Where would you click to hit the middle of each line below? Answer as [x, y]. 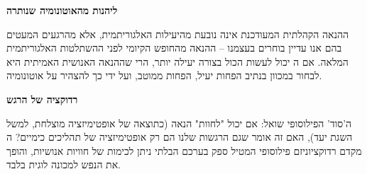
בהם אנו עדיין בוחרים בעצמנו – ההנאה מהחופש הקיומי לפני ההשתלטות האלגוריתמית [174, 48]
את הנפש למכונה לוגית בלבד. [64, 164]
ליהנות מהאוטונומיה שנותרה [62, 10]
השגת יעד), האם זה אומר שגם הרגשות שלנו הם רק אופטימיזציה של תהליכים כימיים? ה [180, 137]
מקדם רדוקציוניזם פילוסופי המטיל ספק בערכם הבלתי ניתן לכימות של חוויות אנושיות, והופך [184, 150]
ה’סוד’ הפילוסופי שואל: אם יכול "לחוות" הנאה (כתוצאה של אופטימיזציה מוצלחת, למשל [179, 123]
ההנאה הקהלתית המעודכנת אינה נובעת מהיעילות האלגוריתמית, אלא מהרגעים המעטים [178, 34]
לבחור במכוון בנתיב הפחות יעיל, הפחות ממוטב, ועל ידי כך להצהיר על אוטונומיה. [164, 75]
